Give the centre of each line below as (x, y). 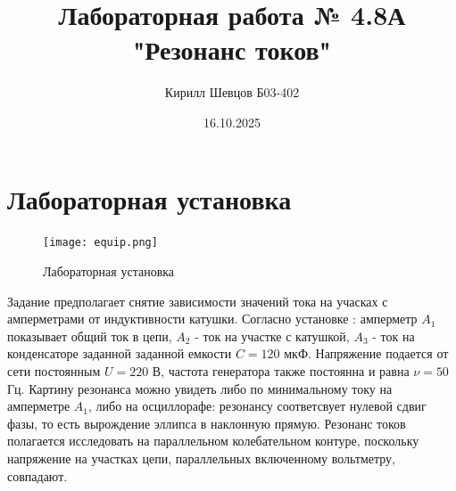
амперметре (39, 406)
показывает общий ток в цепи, (90, 336)
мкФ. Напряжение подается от (366, 353)
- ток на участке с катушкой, (272, 336)
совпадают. (37, 475)
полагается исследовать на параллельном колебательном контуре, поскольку (213, 441)
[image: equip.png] (100, 243)
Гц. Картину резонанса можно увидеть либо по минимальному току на (200, 388)
